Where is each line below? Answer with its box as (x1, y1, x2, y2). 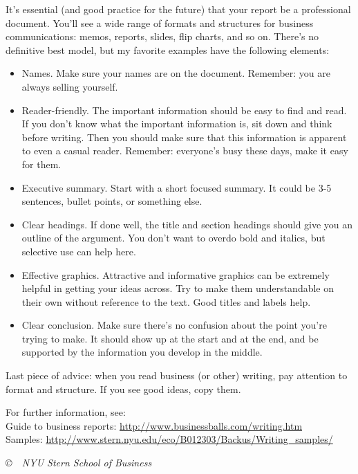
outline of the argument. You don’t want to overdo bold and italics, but (21, 230, 326, 245)
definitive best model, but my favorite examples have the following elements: (6, 42, 330, 57)
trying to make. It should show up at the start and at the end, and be (21, 331, 319, 345)
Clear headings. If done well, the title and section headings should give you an (21, 217, 353, 231)
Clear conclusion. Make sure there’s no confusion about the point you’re (21, 318, 327, 332)
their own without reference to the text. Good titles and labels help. (21, 294, 311, 309)
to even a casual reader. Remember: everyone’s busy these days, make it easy (21, 143, 348, 158)
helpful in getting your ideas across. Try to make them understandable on (21, 281, 335, 295)
